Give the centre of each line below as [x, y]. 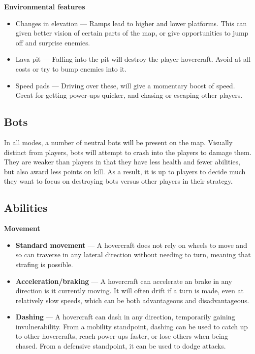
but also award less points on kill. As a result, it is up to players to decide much [125, 171]
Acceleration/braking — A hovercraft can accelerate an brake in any [124, 281]
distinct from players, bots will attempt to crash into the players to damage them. [128, 152]
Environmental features [45, 6]
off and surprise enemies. [53, 42]
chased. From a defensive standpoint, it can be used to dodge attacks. [121, 346]
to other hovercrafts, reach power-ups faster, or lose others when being [122, 336]
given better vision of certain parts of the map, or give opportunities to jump [132, 33]
